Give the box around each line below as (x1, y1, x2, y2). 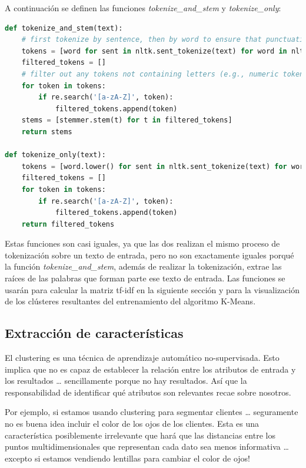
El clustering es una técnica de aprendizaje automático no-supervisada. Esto (5, 351, 280, 364)
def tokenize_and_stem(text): (5, 24, 123, 32)
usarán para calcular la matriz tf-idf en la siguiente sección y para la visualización (5, 283, 300, 296)
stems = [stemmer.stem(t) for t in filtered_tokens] (21, 116, 232, 125)
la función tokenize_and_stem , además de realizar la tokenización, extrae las (5, 260, 282, 273)
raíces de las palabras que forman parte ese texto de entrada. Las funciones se (5, 272, 285, 284)
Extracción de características (5, 324, 184, 342)
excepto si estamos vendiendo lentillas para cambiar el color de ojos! (5, 452, 250, 464)
